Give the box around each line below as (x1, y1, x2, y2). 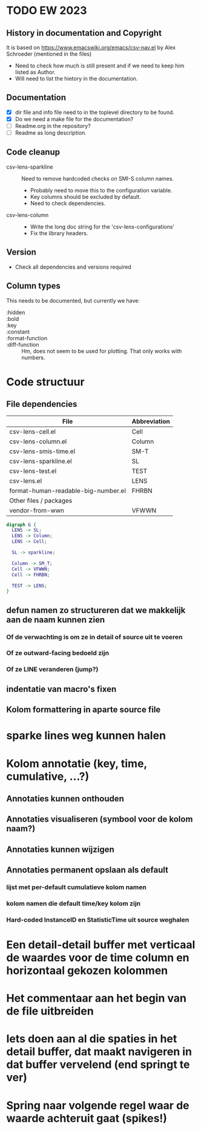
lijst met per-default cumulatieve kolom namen (6, 883, 147, 891)
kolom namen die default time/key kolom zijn (6, 899, 141, 907)
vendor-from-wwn (9, 506, 65, 514)
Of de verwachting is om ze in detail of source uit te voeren (6, 633, 183, 641)
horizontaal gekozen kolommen (6, 964, 168, 978)
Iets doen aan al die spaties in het (6, 1032, 177, 1046)
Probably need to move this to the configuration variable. (30, 186, 173, 194)
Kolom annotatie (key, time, (6, 756, 147, 770)
